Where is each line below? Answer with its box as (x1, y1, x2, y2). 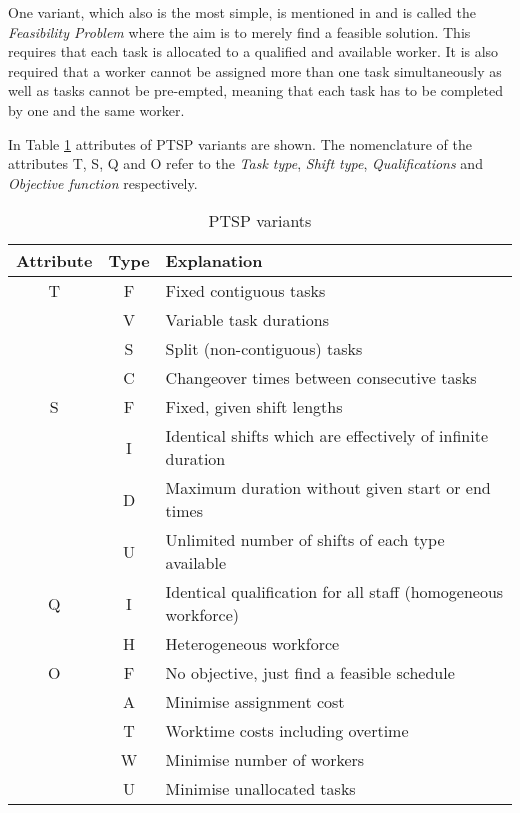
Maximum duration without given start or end (165, 476, 491, 500)
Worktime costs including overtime (165, 719, 409, 743)
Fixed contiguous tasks (165, 279, 326, 303)
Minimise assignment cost (165, 690, 345, 714)
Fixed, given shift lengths (165, 395, 343, 419)
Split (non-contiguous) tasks (165, 337, 363, 361)
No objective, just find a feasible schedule (165, 661, 455, 685)
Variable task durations (165, 308, 330, 332)
